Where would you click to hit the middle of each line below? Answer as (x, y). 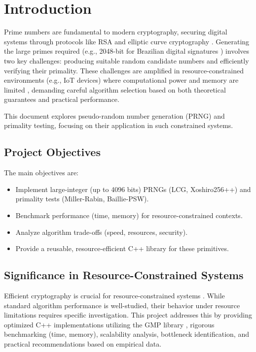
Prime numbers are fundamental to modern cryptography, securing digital (116, 32)
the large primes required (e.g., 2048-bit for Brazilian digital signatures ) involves (127, 51)
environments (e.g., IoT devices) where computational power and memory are (121, 80)
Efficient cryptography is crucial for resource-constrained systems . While (114, 296)
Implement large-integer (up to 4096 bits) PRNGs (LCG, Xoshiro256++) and (133, 189)
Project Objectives (52, 152)
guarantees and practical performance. (62, 99)
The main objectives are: (41, 173)
